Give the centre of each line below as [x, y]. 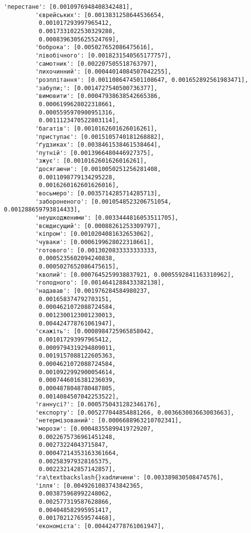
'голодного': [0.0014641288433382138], [100, 283]
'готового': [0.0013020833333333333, [96, 250]
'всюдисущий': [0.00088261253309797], [98, 226]
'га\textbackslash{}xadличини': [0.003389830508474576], [130, 478]
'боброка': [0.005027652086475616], [95, 48]
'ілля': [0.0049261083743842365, [89, 485]
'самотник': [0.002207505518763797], [96, 64]
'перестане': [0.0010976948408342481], [68, 7]
